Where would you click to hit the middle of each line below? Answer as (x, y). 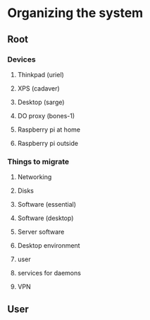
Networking (35, 177)
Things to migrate (38, 161)
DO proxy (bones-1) (46, 115)
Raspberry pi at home (49, 130)
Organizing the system (75, 13)
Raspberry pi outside (48, 143)
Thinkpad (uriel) (41, 74)
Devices (22, 59)
